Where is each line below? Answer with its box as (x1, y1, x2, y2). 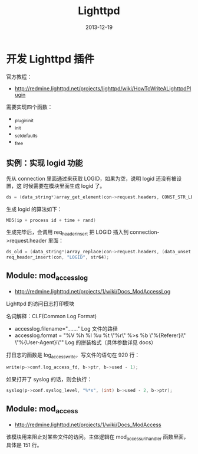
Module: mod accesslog (6, 270, 88, 282)
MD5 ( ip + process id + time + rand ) (6, 217, 96, 223)
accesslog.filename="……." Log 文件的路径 (14, 325, 118, 332)
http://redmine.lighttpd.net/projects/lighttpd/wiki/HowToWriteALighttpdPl (14, 84, 192, 92)
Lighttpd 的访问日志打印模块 (6, 300, 75, 307)
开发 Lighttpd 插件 (6, 52, 95, 66)
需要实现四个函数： (6, 103, 53, 110)
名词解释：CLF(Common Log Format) (6, 312, 97, 319)
